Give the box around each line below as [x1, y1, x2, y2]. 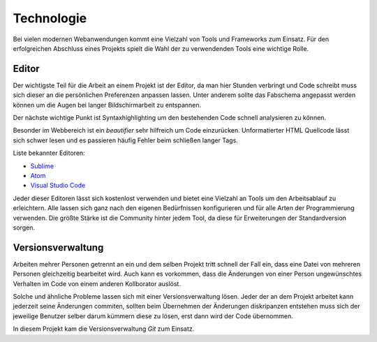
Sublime [30, 161, 54, 170]
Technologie [13, 10, 87, 26]
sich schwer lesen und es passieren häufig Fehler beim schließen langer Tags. [13, 136, 239, 144]
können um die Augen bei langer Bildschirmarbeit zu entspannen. [13, 101, 202, 109]
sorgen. [13, 223, 35, 232]
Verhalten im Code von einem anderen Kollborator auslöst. [13, 279, 182, 288]
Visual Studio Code [30, 181, 86, 190]
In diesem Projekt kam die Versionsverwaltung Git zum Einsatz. [13, 325, 195, 333]
